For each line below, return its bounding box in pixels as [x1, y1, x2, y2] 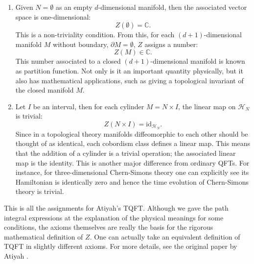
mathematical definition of [4, 231, 83, 241]
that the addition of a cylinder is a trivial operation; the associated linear [15, 147, 236, 158]
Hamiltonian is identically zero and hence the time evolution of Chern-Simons [15, 176, 249, 187]
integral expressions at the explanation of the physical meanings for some [4, 212, 224, 222]
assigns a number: [144, 39, 198, 49]
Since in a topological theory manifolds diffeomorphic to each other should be [15, 128, 248, 139]
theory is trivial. [15, 186, 64, 196]
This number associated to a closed [15, 56, 121, 66]
